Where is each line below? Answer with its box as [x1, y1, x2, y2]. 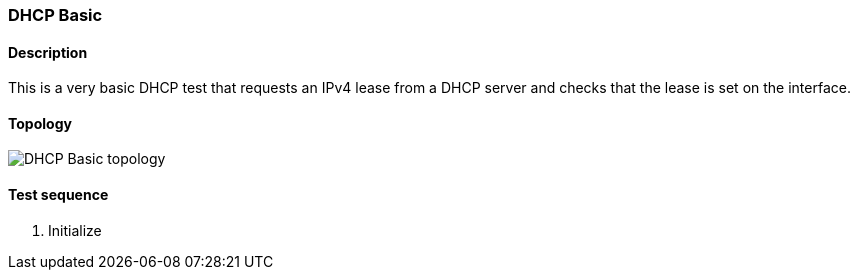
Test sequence [8, 186, 109, 204]
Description [8, 43, 88, 61]
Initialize [48, 221, 102, 239]
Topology [8, 114, 72, 132]
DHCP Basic [8, 5, 103, 25]
